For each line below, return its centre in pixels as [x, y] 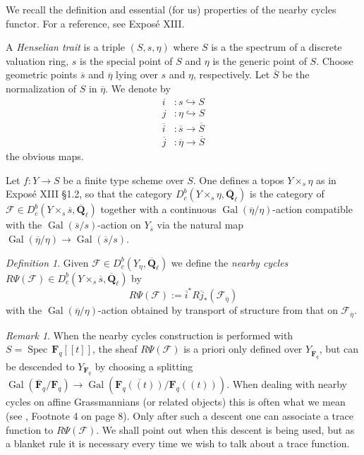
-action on [119, 225]
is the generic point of [260, 60]
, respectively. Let [232, 74]
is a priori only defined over [243, 349]
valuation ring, [37, 60]
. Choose [335, 60]
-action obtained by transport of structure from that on [218, 310]
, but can [339, 349]
